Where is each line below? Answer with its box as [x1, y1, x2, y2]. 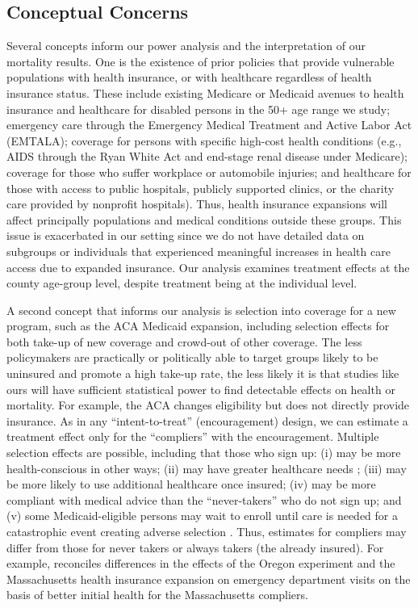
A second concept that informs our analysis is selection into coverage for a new [6, 301, 396, 318]
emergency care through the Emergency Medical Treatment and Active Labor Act [6, 116, 412, 133]
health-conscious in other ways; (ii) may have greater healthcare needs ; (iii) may [6, 459, 407, 476]
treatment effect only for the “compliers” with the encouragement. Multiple [6, 428, 379, 445]
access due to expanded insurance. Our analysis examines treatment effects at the [6, 258, 410, 275]
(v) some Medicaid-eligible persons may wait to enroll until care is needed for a [6, 507, 398, 524]
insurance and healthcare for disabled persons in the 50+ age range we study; [6, 100, 391, 117]
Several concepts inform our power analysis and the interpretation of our [6, 37, 366, 54]
